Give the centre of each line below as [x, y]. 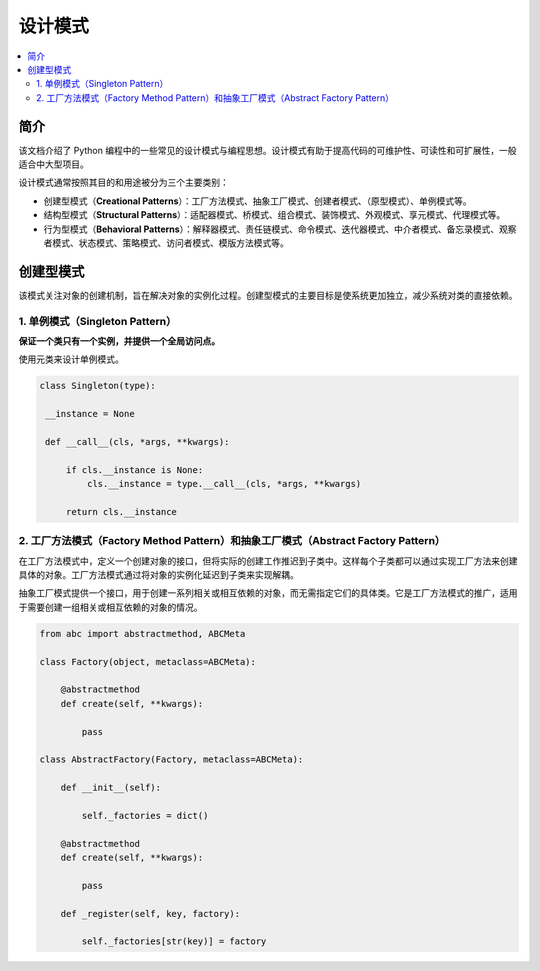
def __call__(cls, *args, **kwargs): [137, 441]
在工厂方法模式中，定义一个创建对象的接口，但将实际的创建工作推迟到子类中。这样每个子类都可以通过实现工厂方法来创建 [268, 561]
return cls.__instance [121, 511]
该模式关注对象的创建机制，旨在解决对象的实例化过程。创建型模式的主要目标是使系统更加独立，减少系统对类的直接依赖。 [268, 295]
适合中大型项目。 [53, 164]
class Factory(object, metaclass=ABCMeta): [148, 661]
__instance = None [90, 414]
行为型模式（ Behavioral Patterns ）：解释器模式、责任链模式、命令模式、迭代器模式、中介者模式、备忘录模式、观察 [280, 229]
